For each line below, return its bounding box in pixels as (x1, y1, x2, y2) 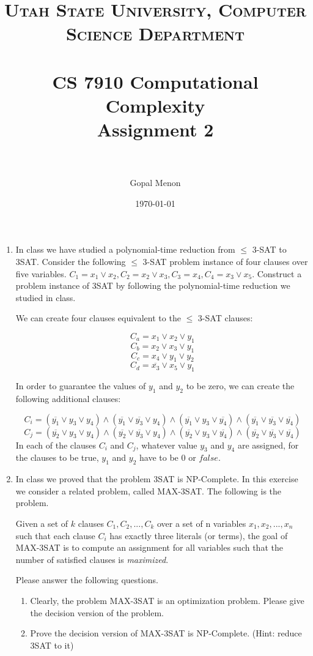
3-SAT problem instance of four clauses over (142, 255, 308, 268)
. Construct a (252, 267, 302, 280)
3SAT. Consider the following (15, 255, 126, 268)
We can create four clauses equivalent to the (15, 311, 181, 324)
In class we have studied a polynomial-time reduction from (15, 243, 235, 256)
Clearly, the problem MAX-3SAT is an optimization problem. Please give (30, 594, 304, 606)
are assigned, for (237, 438, 299, 451)
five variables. (15, 267, 67, 280)
